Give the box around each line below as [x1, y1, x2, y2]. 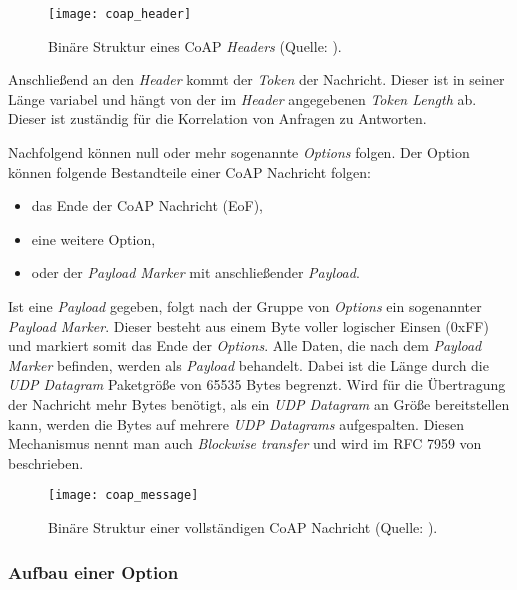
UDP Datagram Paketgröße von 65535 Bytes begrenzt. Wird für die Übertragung [8, 374, 506, 395]
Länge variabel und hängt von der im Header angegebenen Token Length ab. [8, 88, 477, 109]
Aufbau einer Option [8, 559, 179, 584]
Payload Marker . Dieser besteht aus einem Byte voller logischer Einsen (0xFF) [8, 315, 489, 336]
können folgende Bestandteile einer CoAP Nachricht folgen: [8, 161, 371, 182]
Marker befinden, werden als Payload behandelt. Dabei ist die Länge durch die [8, 354, 489, 375]
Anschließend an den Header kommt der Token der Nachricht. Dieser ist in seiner [8, 69, 505, 90]
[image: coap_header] [48, 7, 192, 21]
